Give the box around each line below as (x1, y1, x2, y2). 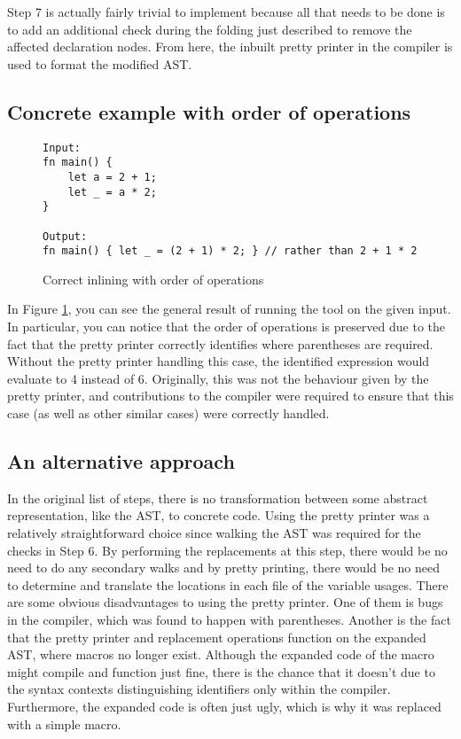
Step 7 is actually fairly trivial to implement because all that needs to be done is (7, 3, 445, 20)
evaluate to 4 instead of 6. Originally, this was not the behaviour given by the (7, 369, 429, 387)
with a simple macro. (7, 714, 121, 733)
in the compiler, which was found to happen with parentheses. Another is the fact (7, 610, 451, 628)
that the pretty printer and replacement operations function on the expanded (7, 627, 426, 646)
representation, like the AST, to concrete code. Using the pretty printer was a (7, 506, 430, 525)
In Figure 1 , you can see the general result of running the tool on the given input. (7, 299, 451, 318)
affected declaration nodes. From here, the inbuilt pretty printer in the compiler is (7, 37, 453, 56)
